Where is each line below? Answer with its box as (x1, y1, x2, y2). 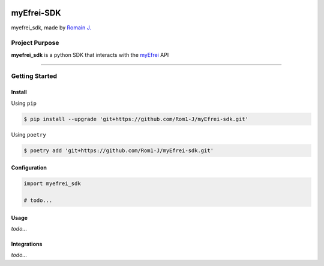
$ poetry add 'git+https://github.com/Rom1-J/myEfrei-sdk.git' (23, 147, 214, 154)
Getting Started (11, 72, 57, 80)
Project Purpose (11, 39, 59, 47)
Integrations (11, 240, 43, 247)
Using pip (11, 99, 37, 107)
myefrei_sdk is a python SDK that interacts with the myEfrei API (11, 51, 169, 58)
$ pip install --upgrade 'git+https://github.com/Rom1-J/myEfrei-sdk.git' (23, 116, 249, 122)
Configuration (11, 164, 47, 171)
